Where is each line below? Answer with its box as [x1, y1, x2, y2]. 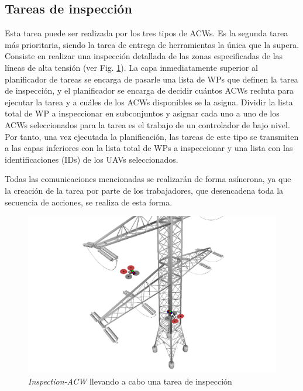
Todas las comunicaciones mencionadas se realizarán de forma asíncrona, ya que [5, 173, 291, 185]
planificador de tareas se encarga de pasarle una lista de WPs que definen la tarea [5, 73, 298, 85]
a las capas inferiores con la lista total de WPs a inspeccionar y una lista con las [5, 142, 293, 154]
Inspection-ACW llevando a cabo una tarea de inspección [28, 375, 232, 387]
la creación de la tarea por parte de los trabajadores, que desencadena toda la [5, 184, 284, 196]
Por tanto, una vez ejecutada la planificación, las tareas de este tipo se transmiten [5, 130, 299, 142]
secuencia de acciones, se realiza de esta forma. [5, 195, 173, 208]
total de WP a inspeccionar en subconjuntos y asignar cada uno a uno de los [5, 107, 280, 119]
